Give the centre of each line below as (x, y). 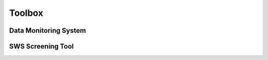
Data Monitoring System (48, 30)
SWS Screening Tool (41, 46)
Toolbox (26, 13)
